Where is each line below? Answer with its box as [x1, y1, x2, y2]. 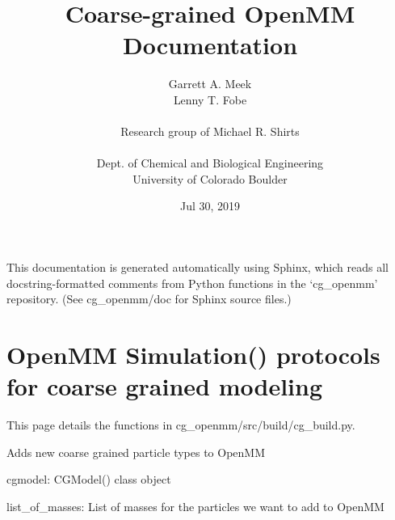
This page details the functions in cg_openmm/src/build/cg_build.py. [6, 416, 355, 433]
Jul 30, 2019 [179, 197, 241, 214]
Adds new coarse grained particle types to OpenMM [6, 443, 266, 460]
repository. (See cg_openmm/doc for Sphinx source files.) [6, 290, 292, 307]
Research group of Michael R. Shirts [120, 123, 300, 140]
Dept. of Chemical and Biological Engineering [96, 154, 324, 171]
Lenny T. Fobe [173, 91, 247, 108]
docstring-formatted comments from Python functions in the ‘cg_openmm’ [6, 274, 378, 291]
